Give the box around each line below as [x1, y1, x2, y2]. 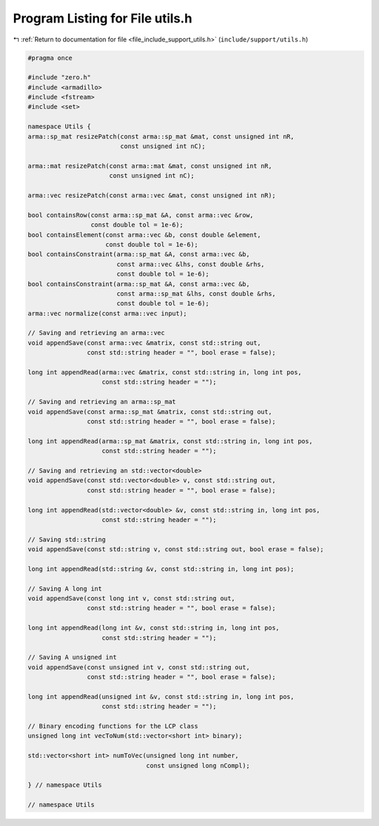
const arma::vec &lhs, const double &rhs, [116, 260, 265, 268]
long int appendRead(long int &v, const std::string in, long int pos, [27, 624, 280, 632]
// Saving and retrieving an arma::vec [27, 329, 165, 337]
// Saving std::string [27, 535, 106, 544]
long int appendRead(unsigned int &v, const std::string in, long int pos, [27, 693, 295, 700]
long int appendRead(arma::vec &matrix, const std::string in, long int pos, [27, 369, 302, 376]
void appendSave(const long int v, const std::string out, [27, 594, 235, 603]
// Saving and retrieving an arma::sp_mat [27, 398, 176, 406]
